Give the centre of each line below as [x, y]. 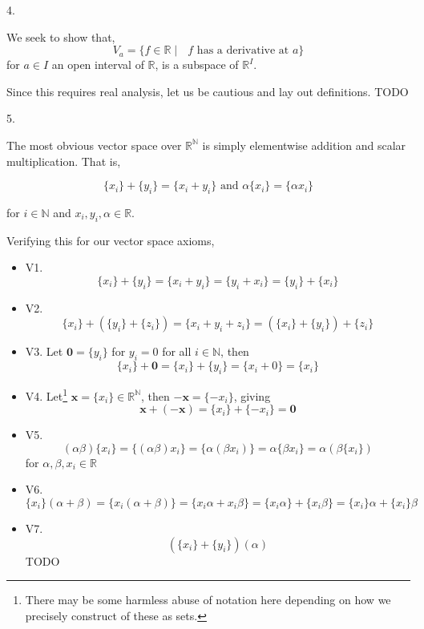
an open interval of [98, 65]
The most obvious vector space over [94, 145]
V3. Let [44, 351]
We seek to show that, [61, 36]
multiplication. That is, [64, 161]
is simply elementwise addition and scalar [304, 145]
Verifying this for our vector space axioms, [111, 240]
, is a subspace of [197, 65]
